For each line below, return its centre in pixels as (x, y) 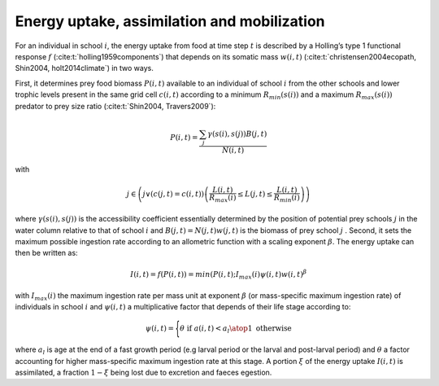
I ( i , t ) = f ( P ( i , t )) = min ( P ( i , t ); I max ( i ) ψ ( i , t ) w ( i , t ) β (219, 274)
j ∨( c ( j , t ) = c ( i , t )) (174, 194)
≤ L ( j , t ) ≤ (255, 194)
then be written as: (46, 253)
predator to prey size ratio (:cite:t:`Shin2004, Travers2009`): (115, 106)
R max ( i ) (222, 198)
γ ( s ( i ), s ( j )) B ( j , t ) (237, 134)
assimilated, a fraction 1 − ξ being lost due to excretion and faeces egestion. (143, 372)
